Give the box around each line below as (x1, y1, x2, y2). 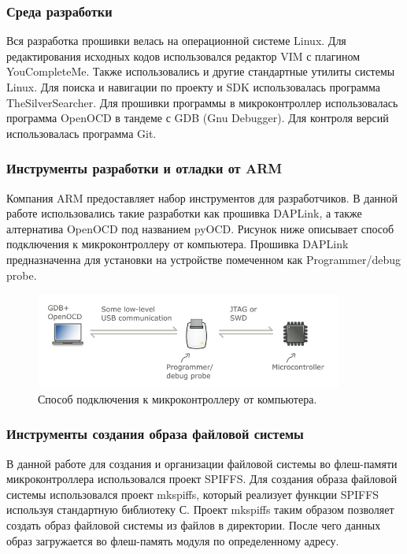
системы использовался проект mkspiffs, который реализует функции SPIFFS (6, 485, 379, 502)
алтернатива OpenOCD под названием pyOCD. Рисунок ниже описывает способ (6, 220, 394, 236)
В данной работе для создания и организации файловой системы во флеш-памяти (6, 455, 398, 471)
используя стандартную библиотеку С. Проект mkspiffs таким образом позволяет (6, 501, 394, 518)
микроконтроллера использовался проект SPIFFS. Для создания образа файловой (6, 470, 398, 487)
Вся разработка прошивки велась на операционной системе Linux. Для (6, 32, 346, 49)
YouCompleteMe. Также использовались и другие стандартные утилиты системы (6, 63, 395, 80)
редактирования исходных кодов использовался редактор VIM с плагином (6, 47, 361, 64)
